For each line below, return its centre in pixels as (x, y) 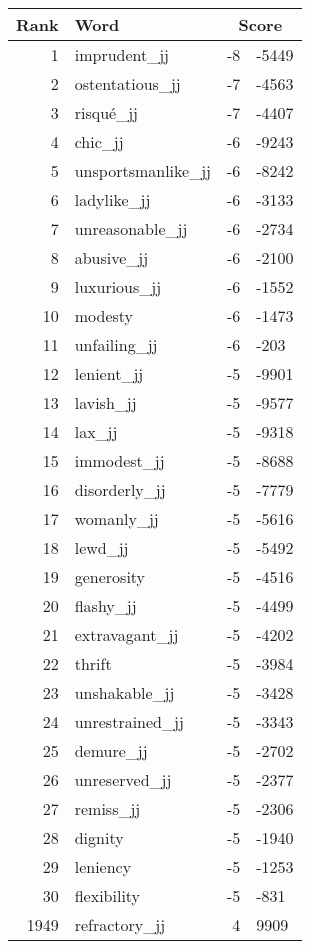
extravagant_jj (126, 634)
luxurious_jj (118, 286)
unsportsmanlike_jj (142, 170)
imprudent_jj (122, 54)
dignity (99, 837)
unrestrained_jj (129, 721)
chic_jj (99, 141)
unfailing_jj (116, 344)
